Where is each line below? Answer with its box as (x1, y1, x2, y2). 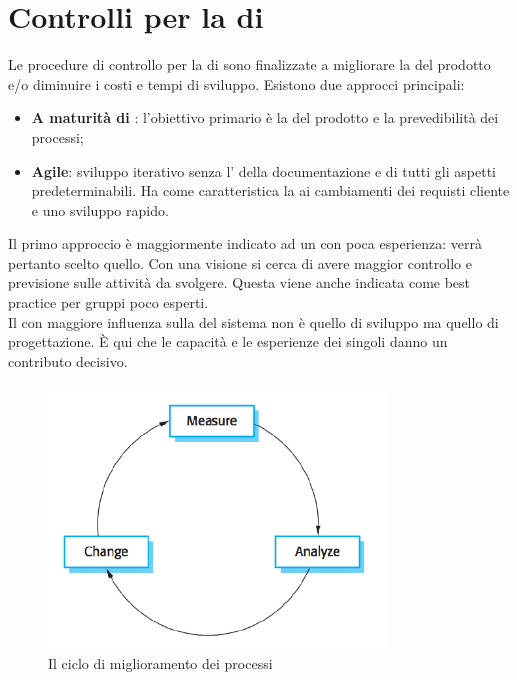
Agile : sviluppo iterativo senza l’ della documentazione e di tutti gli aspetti (31, 160, 496, 181)
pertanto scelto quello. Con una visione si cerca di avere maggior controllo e (8, 252, 472, 273)
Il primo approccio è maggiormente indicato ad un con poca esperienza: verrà (8, 233, 482, 254)
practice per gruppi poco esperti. (8, 292, 209, 313)
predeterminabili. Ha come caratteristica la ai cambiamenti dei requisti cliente (31, 180, 510, 201)
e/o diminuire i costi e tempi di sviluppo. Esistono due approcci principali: (8, 73, 465, 94)
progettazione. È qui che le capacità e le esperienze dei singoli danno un (8, 331, 448, 352)
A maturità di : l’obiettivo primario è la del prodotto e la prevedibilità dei (31, 107, 499, 128)
